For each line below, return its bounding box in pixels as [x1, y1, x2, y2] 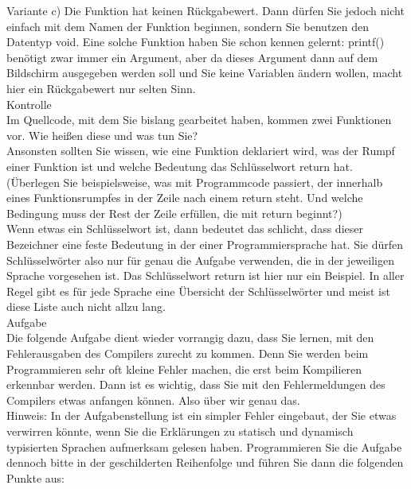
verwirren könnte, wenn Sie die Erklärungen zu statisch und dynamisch [6, 423, 354, 440]
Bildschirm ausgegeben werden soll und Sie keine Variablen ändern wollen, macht [6, 64, 403, 81]
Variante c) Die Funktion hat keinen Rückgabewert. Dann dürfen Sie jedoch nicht [6, 2, 405, 18]
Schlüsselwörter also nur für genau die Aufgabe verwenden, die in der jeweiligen [6, 251, 394, 268]
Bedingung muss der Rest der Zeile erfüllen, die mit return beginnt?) [6, 204, 342, 221]
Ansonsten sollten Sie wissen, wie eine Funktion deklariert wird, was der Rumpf [6, 142, 395, 159]
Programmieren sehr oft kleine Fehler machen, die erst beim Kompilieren [6, 360, 362, 377]
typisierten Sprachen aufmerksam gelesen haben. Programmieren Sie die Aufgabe [6, 438, 402, 455]
